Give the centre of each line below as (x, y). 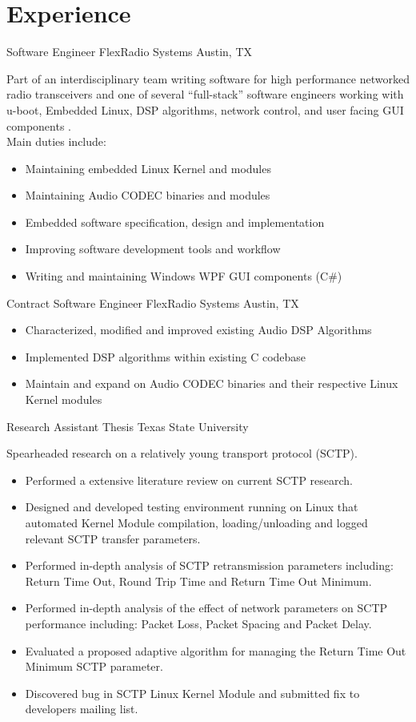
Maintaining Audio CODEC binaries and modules (148, 195)
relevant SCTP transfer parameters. (113, 538)
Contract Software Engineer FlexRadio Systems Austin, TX (153, 303)
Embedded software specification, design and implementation (175, 222)
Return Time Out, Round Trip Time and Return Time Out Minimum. (198, 581)
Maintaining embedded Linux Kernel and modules (148, 168)
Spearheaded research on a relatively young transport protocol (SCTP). (182, 453)
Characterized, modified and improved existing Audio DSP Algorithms (198, 330)
